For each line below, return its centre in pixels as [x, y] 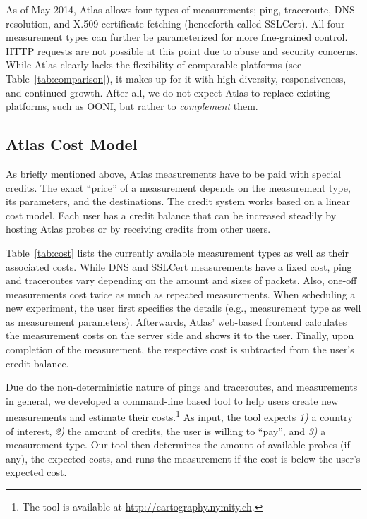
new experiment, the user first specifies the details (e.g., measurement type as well [183, 308]
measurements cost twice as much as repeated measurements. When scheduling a [181, 294]
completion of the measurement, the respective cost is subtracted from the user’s [180, 349]
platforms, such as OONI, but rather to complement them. [132, 106]
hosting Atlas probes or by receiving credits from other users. [138, 229]
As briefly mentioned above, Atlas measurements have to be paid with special [174, 173]
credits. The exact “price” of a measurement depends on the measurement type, [178, 187]
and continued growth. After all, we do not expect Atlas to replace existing [168, 92]
